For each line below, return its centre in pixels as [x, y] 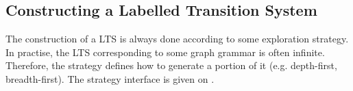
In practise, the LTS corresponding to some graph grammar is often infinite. [165, 52]
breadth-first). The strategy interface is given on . [110, 78]
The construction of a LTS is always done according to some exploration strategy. [177, 39]
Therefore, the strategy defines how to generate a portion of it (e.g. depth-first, [171, 65]
